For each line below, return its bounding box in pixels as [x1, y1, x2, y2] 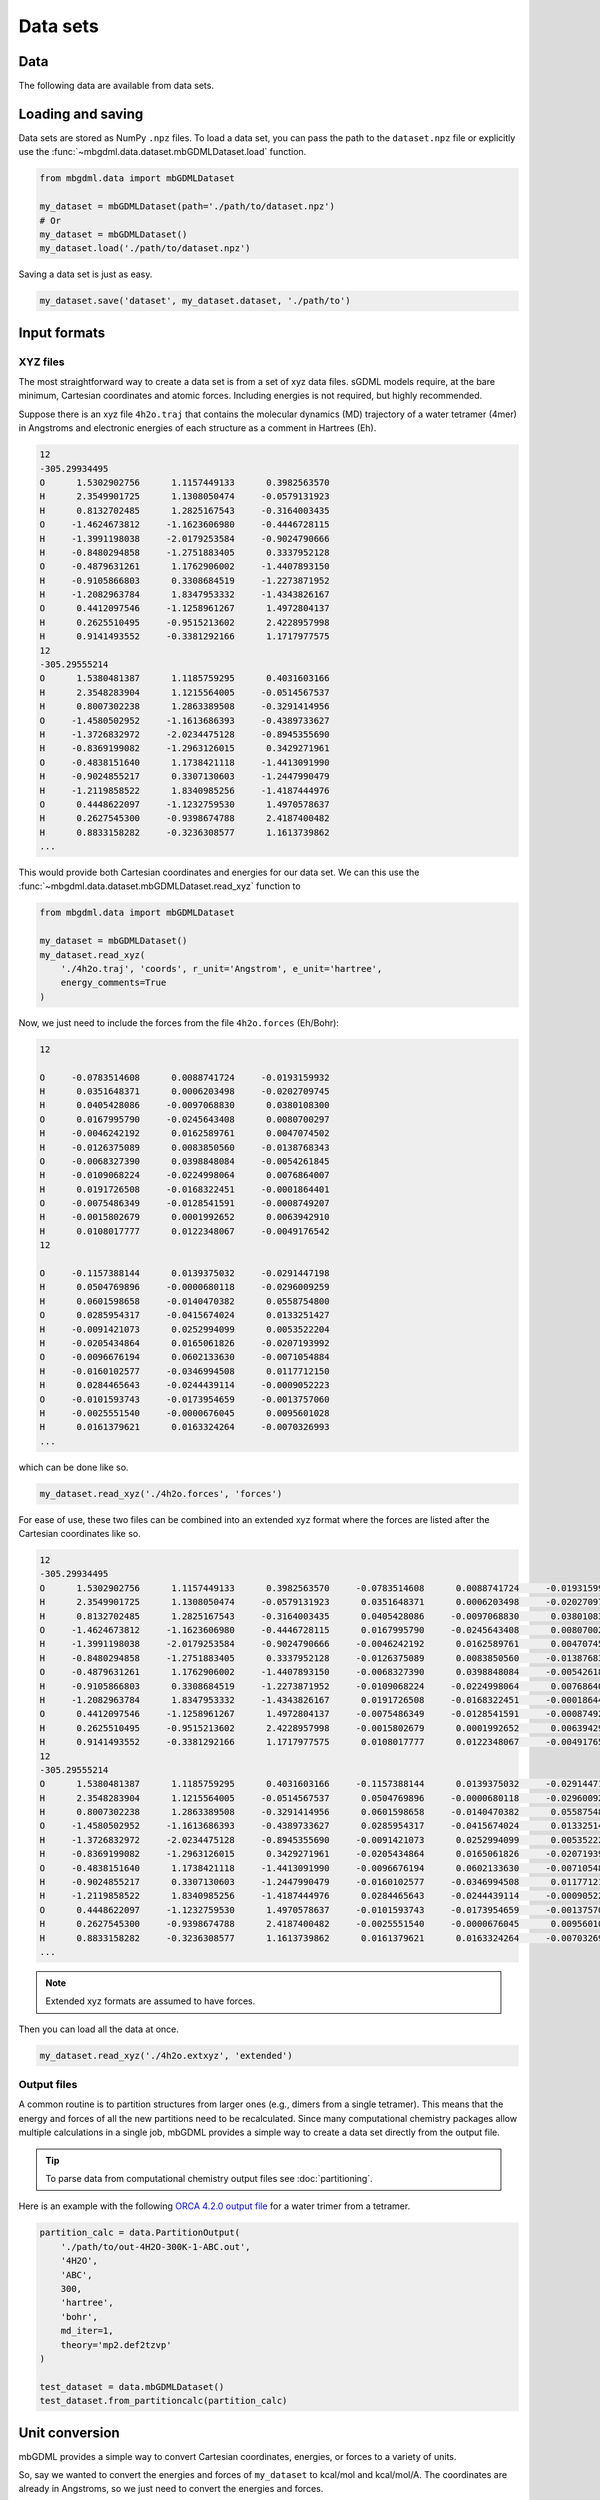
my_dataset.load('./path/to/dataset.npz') [39, 243, 251, 254]
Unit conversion [18, 2424, 120, 2441]
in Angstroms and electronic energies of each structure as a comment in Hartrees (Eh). [18, 422, 377, 434]
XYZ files [18, 355, 65, 369]
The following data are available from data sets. [18, 80, 215, 92]
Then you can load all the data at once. [18, 2023, 180, 2035]
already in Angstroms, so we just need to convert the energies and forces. [18, 2483, 324, 2495]
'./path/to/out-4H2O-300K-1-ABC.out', [60, 2241, 251, 2252]
